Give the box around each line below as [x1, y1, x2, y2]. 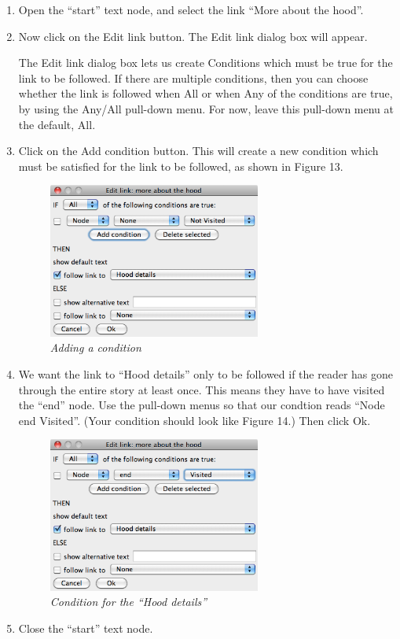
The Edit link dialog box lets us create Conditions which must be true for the [18, 54, 393, 71]
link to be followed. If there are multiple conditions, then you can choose [18, 69, 369, 86]
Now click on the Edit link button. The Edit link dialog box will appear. [18, 28, 368, 44]
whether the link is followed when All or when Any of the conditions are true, [18, 85, 393, 102]
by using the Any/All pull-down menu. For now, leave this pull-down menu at [18, 100, 394, 116]
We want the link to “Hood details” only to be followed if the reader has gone [18, 365, 394, 382]
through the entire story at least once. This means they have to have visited [18, 381, 385, 397]
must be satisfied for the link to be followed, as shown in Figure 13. [18, 157, 343, 174]
